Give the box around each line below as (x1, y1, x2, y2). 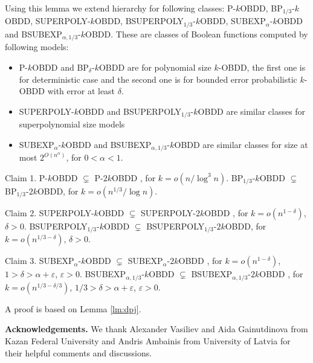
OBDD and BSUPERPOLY (78, 104, 182, 117)
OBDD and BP (32, 60, 89, 73)
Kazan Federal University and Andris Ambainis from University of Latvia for (5, 334, 291, 347)
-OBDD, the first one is (218, 60, 306, 73)
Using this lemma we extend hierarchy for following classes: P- (5, 2, 236, 14)
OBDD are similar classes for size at (174, 138, 308, 150)
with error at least (47, 85, 115, 97)
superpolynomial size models (19, 118, 125, 130)
